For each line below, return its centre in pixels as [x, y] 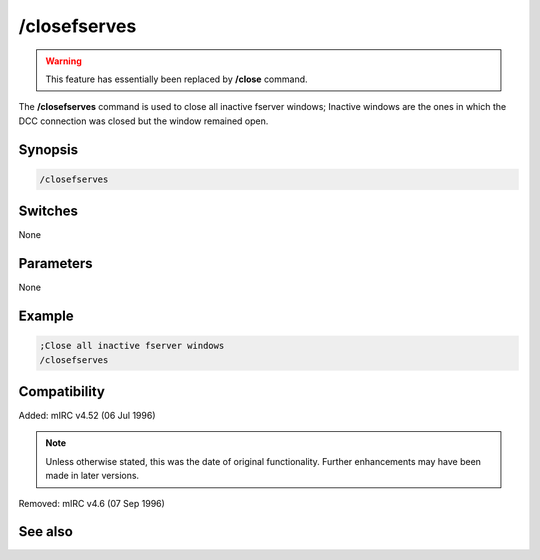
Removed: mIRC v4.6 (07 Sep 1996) [91, 503]
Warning [63, 61]
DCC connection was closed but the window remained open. [143, 121]
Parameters [55, 263]
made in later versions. [92, 476]
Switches [48, 211]
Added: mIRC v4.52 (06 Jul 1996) [87, 416]
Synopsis [48, 149]
